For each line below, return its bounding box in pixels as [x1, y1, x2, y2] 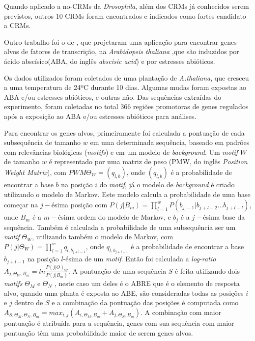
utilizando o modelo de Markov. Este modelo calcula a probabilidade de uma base [4, 189, 251, 199]
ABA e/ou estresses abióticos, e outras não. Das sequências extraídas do [4, 91, 222, 102]
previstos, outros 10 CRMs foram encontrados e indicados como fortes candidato [4, 10, 246, 21]
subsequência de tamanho [4, 137, 81, 147]
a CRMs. [4, 20, 31, 30]
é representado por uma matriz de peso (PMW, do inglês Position [49, 156, 248, 167]
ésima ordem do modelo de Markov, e [58, 212, 171, 222]
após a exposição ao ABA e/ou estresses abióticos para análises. [4, 111, 197, 121]
